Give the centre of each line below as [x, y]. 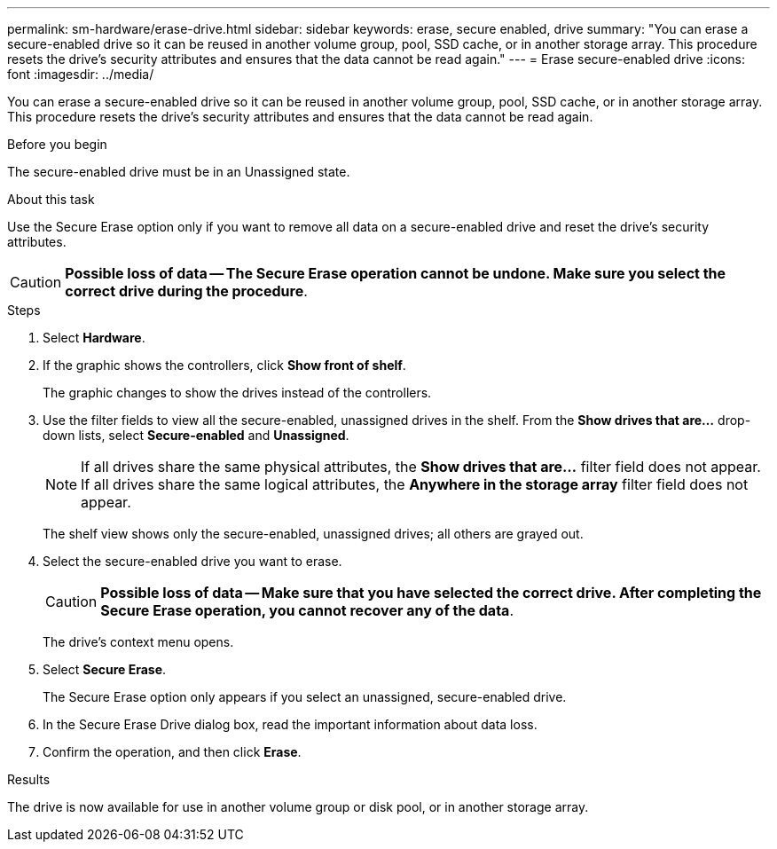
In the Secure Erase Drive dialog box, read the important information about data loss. [290, 724]
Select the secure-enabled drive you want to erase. [192, 561]
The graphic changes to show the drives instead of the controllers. [237, 393]
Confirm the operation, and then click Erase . [172, 752]
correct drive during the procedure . [186, 291]
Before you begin [57, 144]
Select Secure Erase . [105, 669]
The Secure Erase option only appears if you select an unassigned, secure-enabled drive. [305, 697]
